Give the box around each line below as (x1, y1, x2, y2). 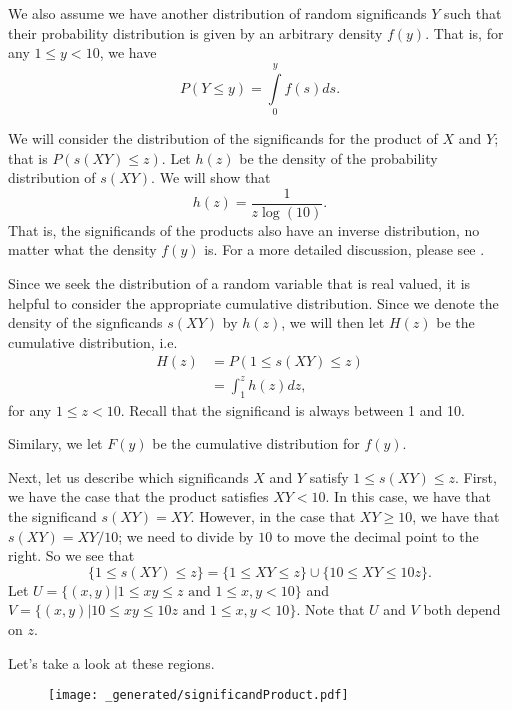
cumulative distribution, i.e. (8, 331, 178, 352)
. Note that (296, 599, 365, 620)
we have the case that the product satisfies (8, 486, 269, 507)
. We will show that (151, 167, 271, 188)
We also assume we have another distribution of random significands (8, 3, 427, 23)
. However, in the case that (190, 506, 356, 527)
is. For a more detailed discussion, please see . (204, 239, 485, 260)
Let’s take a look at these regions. (8, 652, 215, 673)
